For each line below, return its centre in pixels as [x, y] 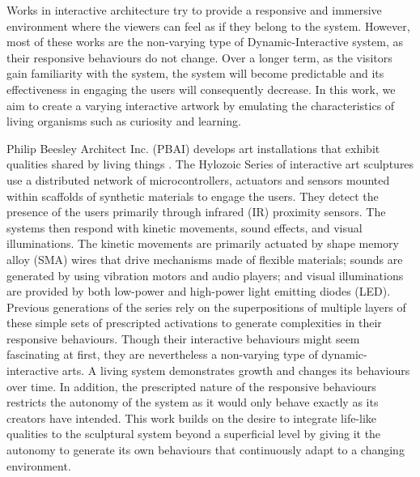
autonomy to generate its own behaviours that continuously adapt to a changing [206, 450]
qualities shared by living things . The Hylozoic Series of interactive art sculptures [210, 164]
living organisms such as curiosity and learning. [124, 121]
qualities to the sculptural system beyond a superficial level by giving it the [194, 434]
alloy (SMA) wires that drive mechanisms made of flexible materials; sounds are [205, 259]
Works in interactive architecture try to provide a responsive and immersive [194, 10]
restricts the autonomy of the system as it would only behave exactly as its [193, 402]
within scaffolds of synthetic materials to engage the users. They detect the [193, 196]
